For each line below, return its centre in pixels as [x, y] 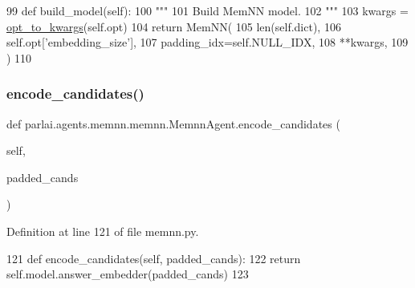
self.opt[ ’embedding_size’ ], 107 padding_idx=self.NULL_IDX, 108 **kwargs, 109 [207, 42]
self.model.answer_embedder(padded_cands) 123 [128, 274]
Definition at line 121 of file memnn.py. [103, 231]
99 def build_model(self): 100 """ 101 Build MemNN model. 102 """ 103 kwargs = [207, 10]
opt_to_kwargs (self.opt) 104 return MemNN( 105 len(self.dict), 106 [174, 26]
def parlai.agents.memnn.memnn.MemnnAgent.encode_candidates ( [173, 123]
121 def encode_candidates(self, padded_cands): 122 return [154, 258]
